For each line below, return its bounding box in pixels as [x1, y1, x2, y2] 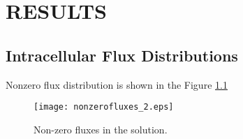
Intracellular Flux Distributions [6, 44, 238, 66]
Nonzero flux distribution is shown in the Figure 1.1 [6, 77, 228, 92]
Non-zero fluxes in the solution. [34, 122, 168, 136]
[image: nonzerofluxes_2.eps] [34, 102, 174, 112]
